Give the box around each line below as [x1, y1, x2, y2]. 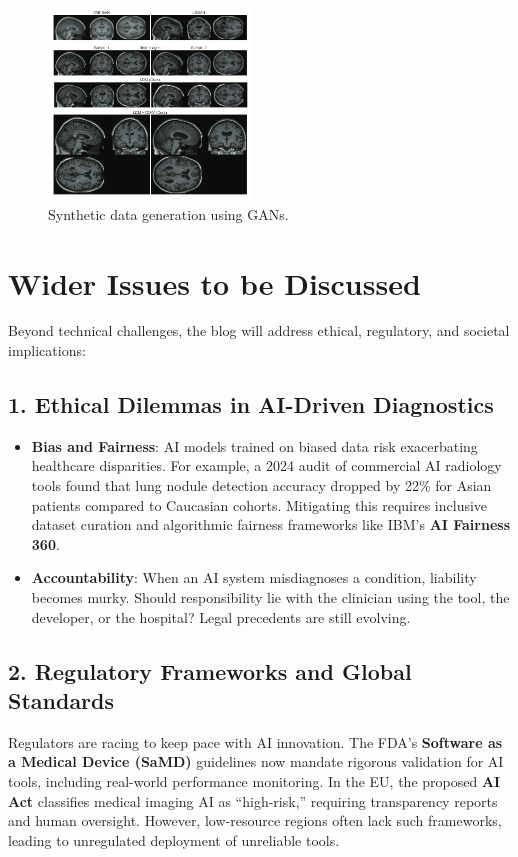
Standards [8, 684, 115, 715]
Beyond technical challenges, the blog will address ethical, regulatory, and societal [8, 320, 510, 341]
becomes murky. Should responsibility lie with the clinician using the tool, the [31, 586, 510, 607]
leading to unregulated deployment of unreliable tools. [8, 829, 340, 850]
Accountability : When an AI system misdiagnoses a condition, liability [31, 567, 477, 588]
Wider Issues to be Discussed [8, 262, 421, 303]
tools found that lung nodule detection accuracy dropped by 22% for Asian [31, 475, 492, 496]
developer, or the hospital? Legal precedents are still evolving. [31, 606, 411, 627]
